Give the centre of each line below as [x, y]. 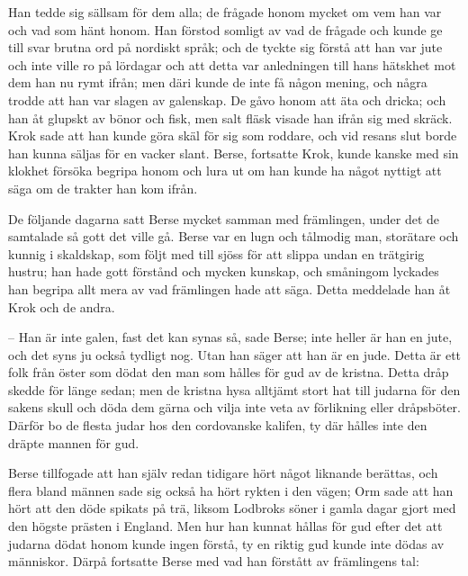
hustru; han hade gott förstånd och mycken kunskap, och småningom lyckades [224, 271]
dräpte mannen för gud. [74, 442]
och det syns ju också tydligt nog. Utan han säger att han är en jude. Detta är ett [235, 354]
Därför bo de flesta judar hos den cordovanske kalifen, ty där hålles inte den [218, 425]
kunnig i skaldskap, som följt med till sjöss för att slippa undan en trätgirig [216, 253]
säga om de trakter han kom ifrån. [103, 188]
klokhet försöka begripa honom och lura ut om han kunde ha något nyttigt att [225, 171]
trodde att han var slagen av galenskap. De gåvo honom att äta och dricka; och [227, 99]
